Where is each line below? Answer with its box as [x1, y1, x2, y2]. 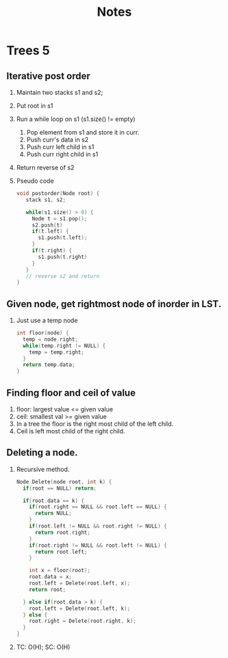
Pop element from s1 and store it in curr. [26, 128, 140, 136]
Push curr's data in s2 [26, 135, 89, 144]
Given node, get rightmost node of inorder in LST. [6, 298, 222, 310]
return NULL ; [34, 510, 73, 517]
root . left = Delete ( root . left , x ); [29, 580, 131, 587]
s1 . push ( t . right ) [38, 253, 88, 260]
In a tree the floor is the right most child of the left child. [16, 420, 174, 428]
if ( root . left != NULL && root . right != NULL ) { [29, 523, 167, 530]
